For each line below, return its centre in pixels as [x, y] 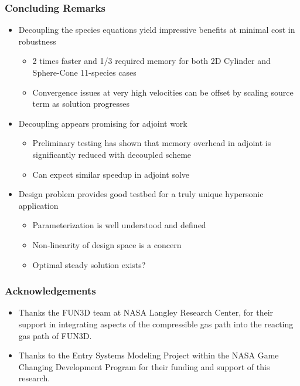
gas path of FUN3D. [55, 335]
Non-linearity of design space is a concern [107, 244]
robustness [37, 41]
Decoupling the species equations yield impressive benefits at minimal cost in [157, 30]
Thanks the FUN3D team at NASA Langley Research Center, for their [146, 312]
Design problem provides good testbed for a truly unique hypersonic [141, 194]
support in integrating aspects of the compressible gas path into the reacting [156, 324]
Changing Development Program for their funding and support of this [144, 366]
